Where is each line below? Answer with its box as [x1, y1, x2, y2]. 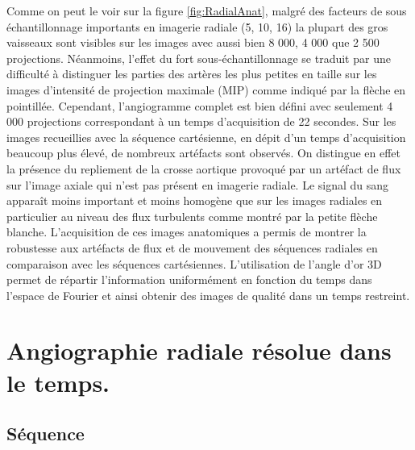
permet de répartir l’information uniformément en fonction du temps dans [6, 271, 372, 288]
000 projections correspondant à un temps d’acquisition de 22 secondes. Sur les [6, 113, 396, 130]
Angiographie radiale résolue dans [6, 334, 392, 367]
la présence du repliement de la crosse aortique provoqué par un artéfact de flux [6, 160, 401, 177]
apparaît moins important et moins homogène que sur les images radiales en [6, 192, 383, 209]
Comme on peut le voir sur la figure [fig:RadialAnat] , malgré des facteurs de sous [6, 2, 407, 19]
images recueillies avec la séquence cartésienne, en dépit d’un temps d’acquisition [6, 128, 406, 145]
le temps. [6, 365, 110, 398]
